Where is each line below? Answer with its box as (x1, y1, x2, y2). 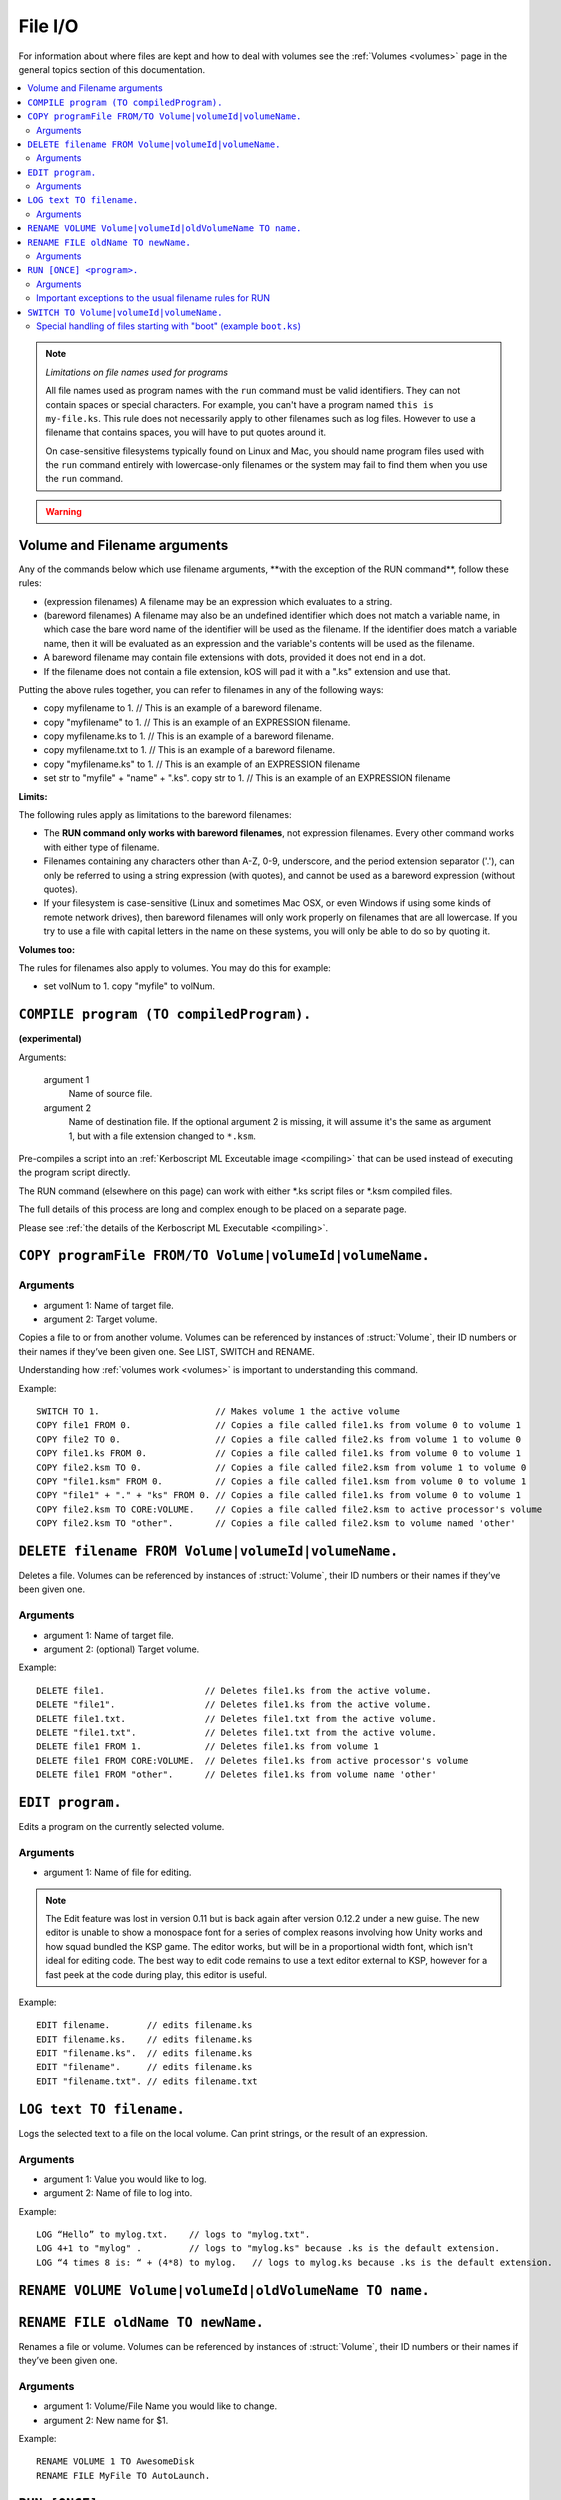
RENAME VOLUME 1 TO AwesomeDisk (36, 2456, 195, 2467)
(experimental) (18, 1033, 82, 1045)
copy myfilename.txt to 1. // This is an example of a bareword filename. (43, 744, 336, 756)
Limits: (18, 790, 48, 802)
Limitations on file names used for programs (45, 366, 229, 378)
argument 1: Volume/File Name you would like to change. (43, 2400, 278, 2412)
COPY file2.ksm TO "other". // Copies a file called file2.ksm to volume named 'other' (36, 1518, 517, 1529)
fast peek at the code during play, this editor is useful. (45, 1968, 268, 1980)
